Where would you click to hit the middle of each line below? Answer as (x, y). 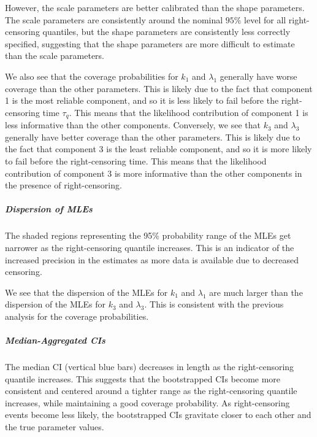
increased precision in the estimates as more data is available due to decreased (152, 259)
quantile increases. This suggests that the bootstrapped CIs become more (143, 378)
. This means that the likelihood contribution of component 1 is (189, 112)
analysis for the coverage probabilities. (77, 316)
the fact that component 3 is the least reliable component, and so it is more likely (158, 149)
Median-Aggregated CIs (55, 340)
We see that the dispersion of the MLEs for (86, 292)
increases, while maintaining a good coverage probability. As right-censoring (147, 402)
